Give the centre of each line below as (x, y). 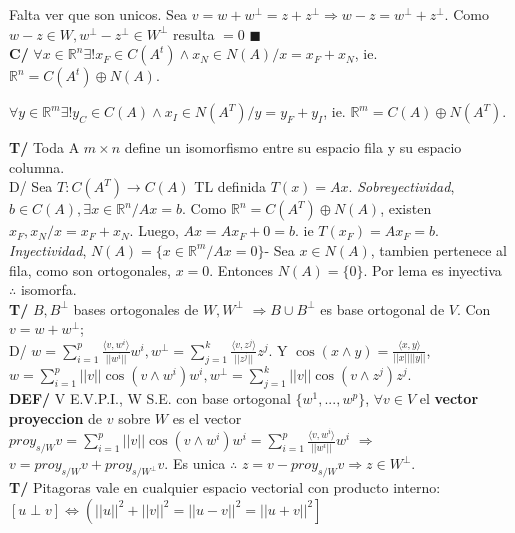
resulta (194, 33)
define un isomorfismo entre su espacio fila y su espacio (293, 147)
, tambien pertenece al (438, 249)
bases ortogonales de (136, 308)
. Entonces (241, 269)
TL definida (230, 186)
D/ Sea (31, 186)
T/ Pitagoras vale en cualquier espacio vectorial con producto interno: (225, 487)
